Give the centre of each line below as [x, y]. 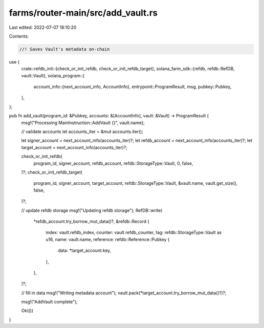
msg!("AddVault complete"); [49, 302]
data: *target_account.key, [85, 251]
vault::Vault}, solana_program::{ [53, 75]
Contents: [19, 36]
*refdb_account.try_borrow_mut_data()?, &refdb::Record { [91, 221]
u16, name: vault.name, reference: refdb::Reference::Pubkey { [108, 239]
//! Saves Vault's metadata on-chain [65, 49]
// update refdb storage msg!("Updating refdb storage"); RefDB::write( [92, 210]
